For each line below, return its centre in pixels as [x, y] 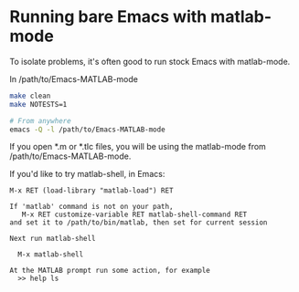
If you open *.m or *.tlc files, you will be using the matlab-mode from [138, 147]
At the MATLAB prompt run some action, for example [110, 271]
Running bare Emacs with [108, 17]
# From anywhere [40, 120]
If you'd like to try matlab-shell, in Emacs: [87, 174]
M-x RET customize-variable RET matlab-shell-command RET [134, 215]
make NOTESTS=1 [38, 104]
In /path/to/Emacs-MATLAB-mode [74, 78]
